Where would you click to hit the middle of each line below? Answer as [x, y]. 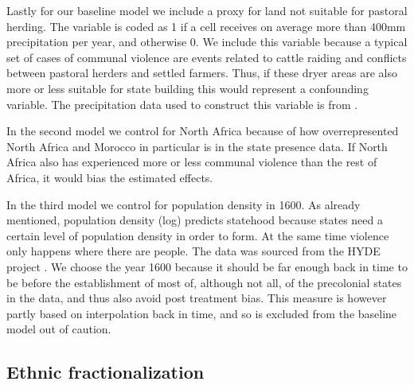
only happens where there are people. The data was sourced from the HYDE [193, 251]
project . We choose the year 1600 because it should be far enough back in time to [207, 266]
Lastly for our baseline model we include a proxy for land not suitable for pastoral [207, 10]
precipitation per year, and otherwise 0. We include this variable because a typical [207, 42]
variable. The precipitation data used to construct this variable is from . [182, 104]
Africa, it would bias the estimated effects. [110, 177]
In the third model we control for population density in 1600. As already [184, 204]
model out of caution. [59, 329]
